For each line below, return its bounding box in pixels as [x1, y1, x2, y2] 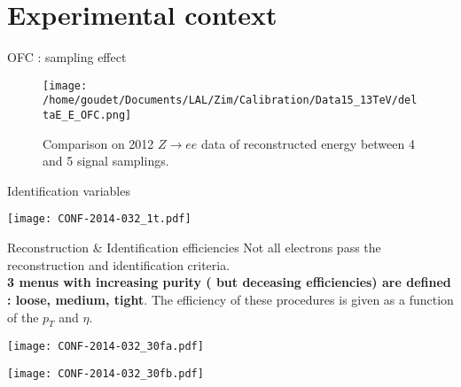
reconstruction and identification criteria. [7, 255, 230, 274]
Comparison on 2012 [43, 134, 154, 152]
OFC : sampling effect [7, 48, 127, 66]
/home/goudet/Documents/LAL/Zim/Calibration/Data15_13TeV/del [43, 94, 418, 107]
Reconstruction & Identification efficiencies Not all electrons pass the [7, 238, 381, 257]
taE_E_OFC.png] [43, 109, 132, 122]
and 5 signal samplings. [43, 151, 169, 170]
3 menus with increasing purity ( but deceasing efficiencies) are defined [7, 273, 451, 291]
